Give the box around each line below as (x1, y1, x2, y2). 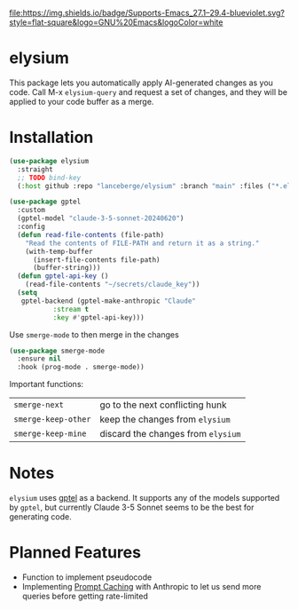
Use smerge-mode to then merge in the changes (9, 329, 179, 340)
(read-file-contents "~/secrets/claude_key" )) (25, 280, 200, 289)
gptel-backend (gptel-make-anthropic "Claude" (20, 297, 197, 305)
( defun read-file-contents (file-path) (17, 230, 165, 239)
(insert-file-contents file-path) (32, 255, 161, 265)
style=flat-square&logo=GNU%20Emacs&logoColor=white (9, 17, 223, 28)
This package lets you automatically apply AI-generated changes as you (9, 77, 273, 88)
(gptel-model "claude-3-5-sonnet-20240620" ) (17, 214, 184, 223)
